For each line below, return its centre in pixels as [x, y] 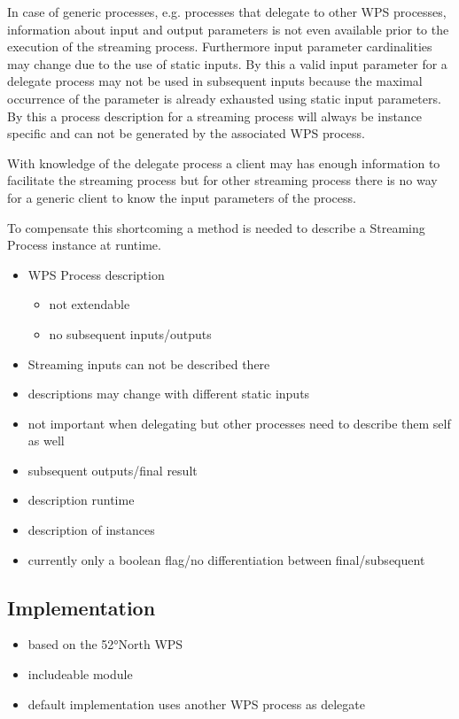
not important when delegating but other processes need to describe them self [239, 423]
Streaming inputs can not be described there [149, 363]
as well [46, 441]
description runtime [81, 500]
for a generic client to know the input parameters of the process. [182, 197]
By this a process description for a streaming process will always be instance [215, 116]
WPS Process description [96, 274]
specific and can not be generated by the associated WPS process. [186, 133]
